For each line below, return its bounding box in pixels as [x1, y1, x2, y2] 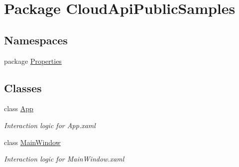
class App [4, 103, 33, 114]
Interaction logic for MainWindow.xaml [4, 154, 124, 164]
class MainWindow [4, 137, 61, 147]
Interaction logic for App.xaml [4, 120, 96, 130]
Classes [4, 80, 42, 95]
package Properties [4, 55, 62, 66]
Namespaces [4, 32, 68, 47]
